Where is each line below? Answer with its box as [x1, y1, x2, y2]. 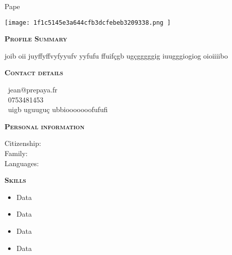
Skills [5, 175, 26, 185]
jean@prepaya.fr [8, 84, 57, 95]
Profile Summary [5, 33, 68, 44]
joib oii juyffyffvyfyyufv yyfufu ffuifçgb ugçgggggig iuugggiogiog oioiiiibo [5, 50, 228, 61]
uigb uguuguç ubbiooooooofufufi [8, 104, 108, 115]
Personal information [5, 121, 85, 131]
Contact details [5, 67, 64, 78]
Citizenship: [5, 138, 41, 148]
